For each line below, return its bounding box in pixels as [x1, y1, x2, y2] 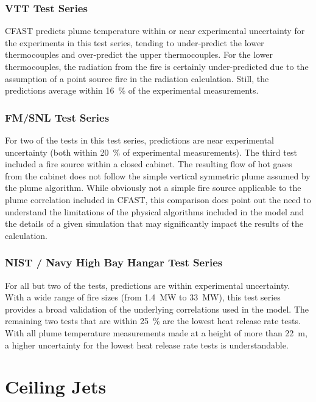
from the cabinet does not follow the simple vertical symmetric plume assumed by [5, 169, 311, 182]
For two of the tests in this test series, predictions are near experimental [5, 134, 274, 146]
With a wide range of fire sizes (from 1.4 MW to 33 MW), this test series [5, 291, 281, 303]
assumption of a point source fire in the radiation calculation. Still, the [5, 72, 269, 85]
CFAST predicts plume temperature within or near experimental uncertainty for [5, 24, 305, 37]
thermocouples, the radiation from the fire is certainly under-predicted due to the [5, 60, 309, 72]
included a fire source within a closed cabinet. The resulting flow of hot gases [5, 158, 292, 170]
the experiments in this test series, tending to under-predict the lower [5, 36, 264, 49]
